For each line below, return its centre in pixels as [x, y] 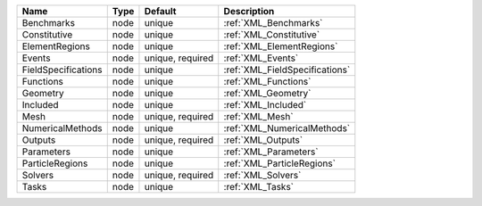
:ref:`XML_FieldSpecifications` [287, 70]
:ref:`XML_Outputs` [263, 140]
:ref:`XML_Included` [265, 105]
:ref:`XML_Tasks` [259, 187]
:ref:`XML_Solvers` [262, 175]
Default [160, 11]
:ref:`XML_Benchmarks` [273, 23]
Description [249, 11]
